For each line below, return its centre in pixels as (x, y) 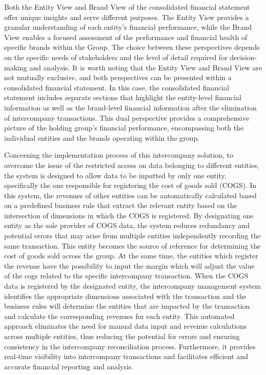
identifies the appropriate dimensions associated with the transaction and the (125, 296)
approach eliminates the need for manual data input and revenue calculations (126, 326)
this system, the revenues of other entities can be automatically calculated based (130, 195)
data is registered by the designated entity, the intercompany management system (132, 286)
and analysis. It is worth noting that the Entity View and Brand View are (146, 67)
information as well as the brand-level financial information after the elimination (130, 107)
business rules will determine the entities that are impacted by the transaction (127, 306)
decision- (243, 57)
